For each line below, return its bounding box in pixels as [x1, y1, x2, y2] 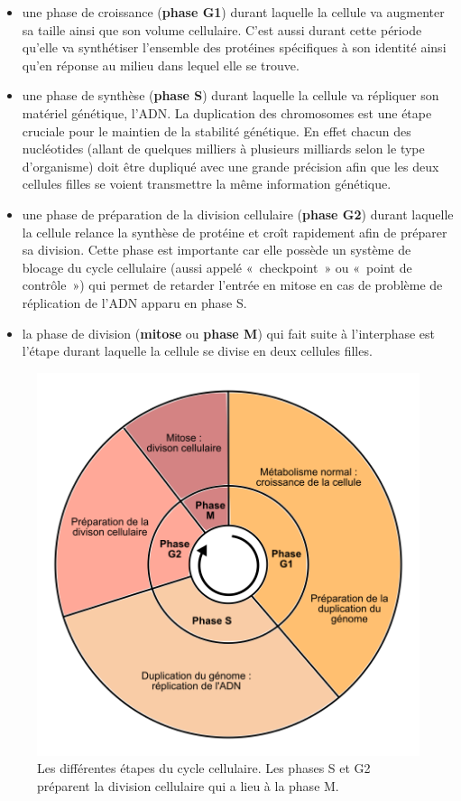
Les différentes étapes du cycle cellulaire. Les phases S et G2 [37, 759, 371, 778]
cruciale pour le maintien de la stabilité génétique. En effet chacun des [22, 121, 411, 140]
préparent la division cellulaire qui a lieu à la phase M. [37, 776, 339, 795]
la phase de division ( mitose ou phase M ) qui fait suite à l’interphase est [22, 323, 436, 342]
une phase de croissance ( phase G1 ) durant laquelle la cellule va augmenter [22, 3, 445, 21]
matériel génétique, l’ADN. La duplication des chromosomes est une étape [22, 103, 432, 122]
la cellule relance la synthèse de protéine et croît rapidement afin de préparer [22, 222, 447, 241]
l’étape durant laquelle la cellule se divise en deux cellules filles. [22, 341, 373, 360]
